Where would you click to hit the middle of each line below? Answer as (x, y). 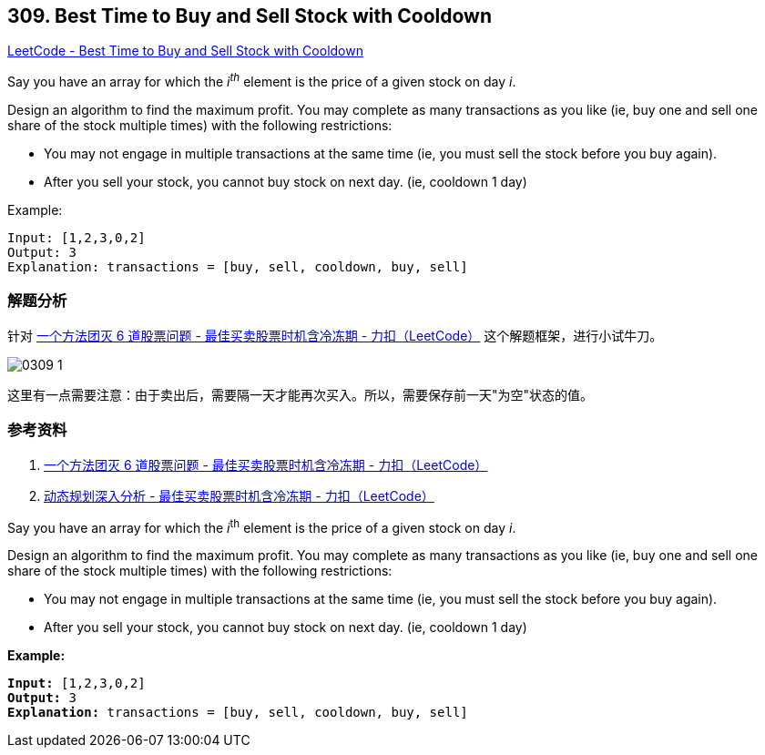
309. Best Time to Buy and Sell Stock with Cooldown (250, 16)
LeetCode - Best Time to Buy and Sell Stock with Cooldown (185, 51)
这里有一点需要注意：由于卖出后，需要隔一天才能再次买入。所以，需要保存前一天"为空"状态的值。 (301, 394)
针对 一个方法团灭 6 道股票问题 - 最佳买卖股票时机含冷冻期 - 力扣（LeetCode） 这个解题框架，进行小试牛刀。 (335, 335)
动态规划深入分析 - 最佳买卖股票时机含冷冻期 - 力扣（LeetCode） (239, 495)
